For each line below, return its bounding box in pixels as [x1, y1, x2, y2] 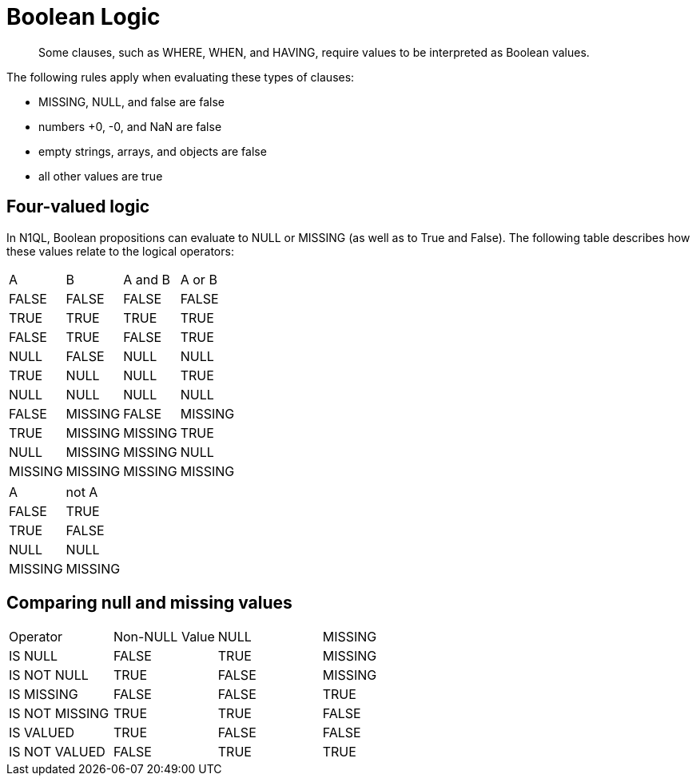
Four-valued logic [6, 196, 150, 217]
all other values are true [38, 169, 163, 183]
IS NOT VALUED [9, 744, 105, 760]
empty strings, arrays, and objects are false [38, 144, 267, 158]
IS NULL [9, 648, 58, 665]
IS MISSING [9, 686, 78, 703]
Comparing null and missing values [6, 593, 292, 613]
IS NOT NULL [9, 667, 89, 684]
